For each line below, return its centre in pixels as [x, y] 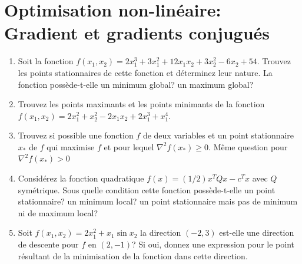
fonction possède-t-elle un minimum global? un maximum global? [136, 84]
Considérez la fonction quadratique [81, 178]
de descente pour [48, 244]
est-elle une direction [257, 232]
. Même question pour [248, 146]
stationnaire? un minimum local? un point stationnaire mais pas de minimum [158, 201]
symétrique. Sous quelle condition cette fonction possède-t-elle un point [147, 189]
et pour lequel [129, 146]
